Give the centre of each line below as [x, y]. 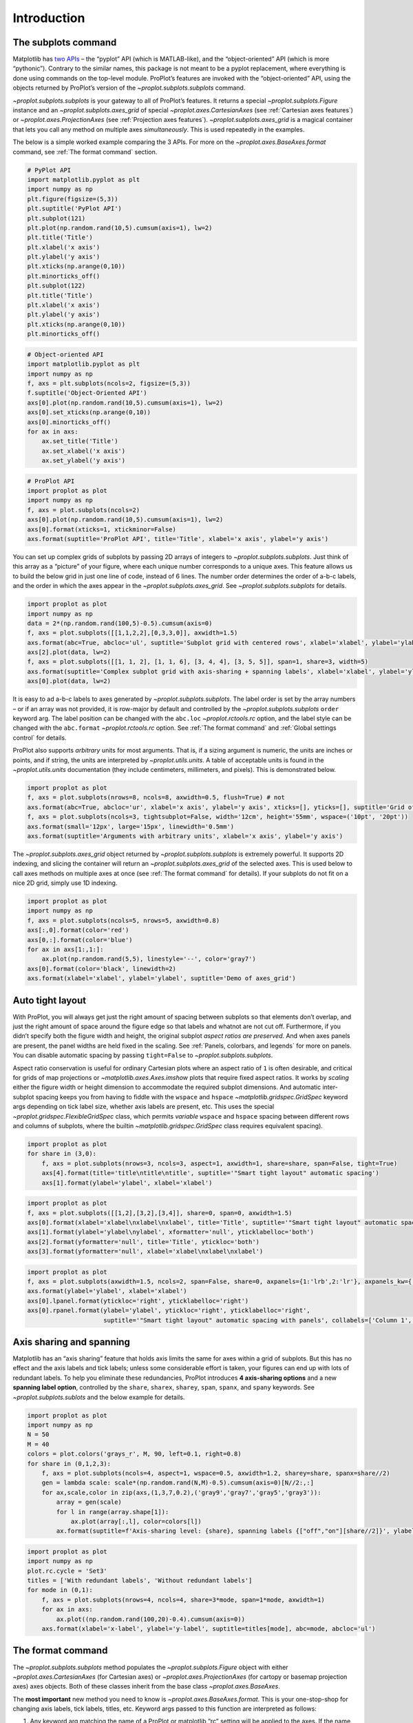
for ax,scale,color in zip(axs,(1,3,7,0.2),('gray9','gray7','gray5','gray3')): [181, 1492]
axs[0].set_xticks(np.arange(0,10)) [89, 412]
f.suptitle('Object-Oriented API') [87, 393]
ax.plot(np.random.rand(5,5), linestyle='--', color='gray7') [149, 959]
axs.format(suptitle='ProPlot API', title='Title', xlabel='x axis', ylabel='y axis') [178, 539]
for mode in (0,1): [60, 1590]
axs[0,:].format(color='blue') [80, 940]
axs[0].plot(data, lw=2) [69, 681]
